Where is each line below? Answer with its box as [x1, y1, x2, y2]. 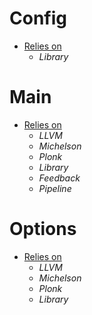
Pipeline [38, 182, 72, 194]
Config [9, 7, 67, 30]
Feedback [38, 172, 81, 184]
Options [9, 218, 77, 241]
